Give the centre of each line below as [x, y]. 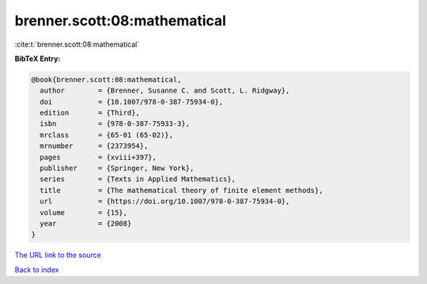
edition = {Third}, [90, 113]
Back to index [37, 270]
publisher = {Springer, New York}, [117, 169]
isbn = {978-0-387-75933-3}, [115, 124]
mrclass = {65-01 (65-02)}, [107, 135]
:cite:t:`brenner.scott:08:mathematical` [77, 44]
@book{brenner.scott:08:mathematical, [106, 80]
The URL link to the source [58, 255]
